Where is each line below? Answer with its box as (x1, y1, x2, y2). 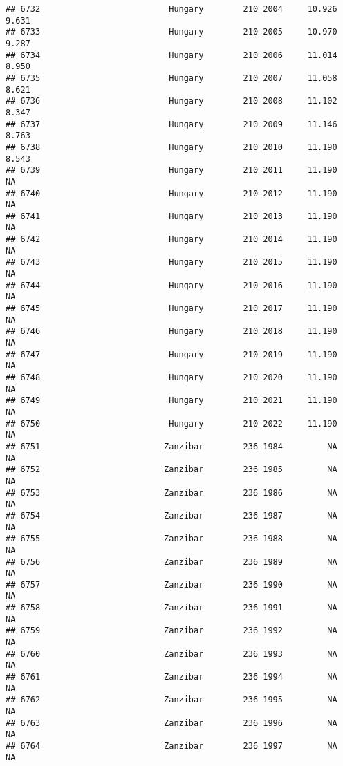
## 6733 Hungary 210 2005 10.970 (6, 27, 337, 37)
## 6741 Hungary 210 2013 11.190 (6, 211, 337, 221)
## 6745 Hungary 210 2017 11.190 (6, 303, 337, 314)
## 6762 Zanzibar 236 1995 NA (6, 695, 337, 705)
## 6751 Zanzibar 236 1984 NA (6, 441, 337, 451)
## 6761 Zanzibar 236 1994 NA (6, 672, 337, 682)
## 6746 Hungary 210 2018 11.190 (6, 326, 337, 337)
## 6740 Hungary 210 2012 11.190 (6, 188, 337, 198)
